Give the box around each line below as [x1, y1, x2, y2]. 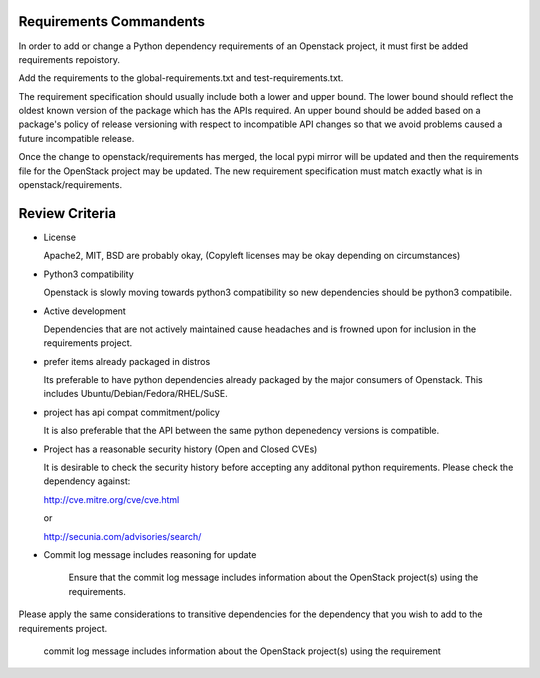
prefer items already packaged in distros [43, 355, 211, 367]
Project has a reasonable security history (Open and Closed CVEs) [43, 443, 318, 455]
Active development [43, 305, 127, 317]
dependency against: [43, 475, 131, 487]
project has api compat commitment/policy [43, 406, 220, 418]
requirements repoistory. [18, 53, 120, 65]
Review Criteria [18, 205, 117, 222]
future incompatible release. [18, 132, 135, 144]
